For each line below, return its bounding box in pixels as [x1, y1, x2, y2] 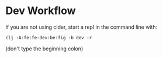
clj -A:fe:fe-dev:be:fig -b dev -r [5, 35, 92, 40]
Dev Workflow [5, 4, 77, 18]
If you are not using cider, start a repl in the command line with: [5, 23, 158, 30]
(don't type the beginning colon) [5, 45, 84, 52]
